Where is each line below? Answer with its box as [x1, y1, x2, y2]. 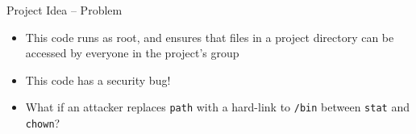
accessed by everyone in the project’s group [25, 44, 239, 61]
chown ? [25, 115, 60, 132]
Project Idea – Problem [6, 2, 123, 18]
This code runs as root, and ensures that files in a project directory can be [25, 28, 394, 45]
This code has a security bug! [25, 71, 171, 88]
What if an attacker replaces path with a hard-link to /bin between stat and [25, 98, 410, 115]
